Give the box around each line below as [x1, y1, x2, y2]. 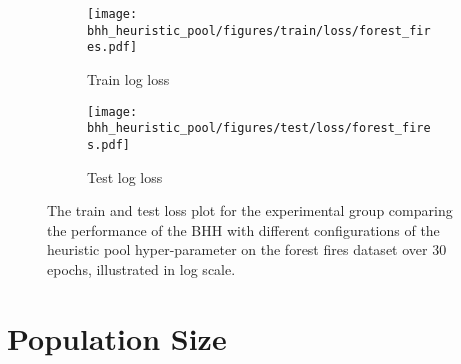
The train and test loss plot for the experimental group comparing [47, 200, 453, 221]
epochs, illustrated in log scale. [47, 258, 236, 279]
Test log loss [87, 166, 163, 187]
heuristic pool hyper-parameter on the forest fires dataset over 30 [47, 239, 447, 260]
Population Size [7, 317, 227, 358]
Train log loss [87, 68, 170, 89]
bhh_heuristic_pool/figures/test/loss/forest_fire [87, 121, 431, 136]
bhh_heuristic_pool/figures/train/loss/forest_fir [87, 23, 431, 38]
